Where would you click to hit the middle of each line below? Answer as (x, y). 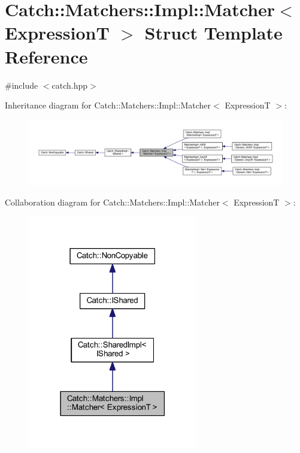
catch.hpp (70, 85)
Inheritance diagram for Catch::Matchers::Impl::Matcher (108, 105)
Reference (46, 56)
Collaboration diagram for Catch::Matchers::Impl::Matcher (112, 202)
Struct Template (213, 33)
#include (22, 85)
